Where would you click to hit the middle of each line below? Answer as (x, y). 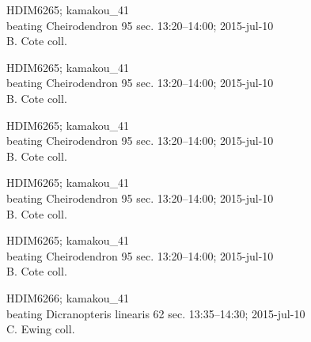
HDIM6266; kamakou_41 (68, 297)
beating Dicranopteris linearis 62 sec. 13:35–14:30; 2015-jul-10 (156, 313)
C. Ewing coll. (41, 329)
